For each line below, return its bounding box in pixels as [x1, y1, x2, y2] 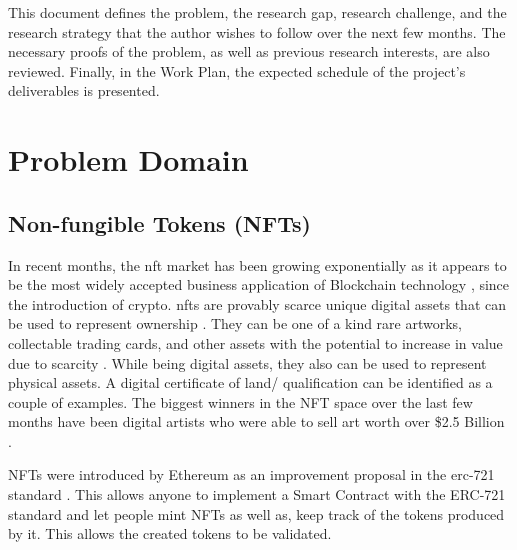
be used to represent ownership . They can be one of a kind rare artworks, [8, 313, 463, 334]
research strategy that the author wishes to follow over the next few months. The [8, 21, 506, 42]
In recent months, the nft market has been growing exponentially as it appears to [8, 254, 507, 275]
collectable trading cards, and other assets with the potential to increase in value [8, 332, 503, 353]
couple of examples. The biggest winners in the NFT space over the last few [8, 391, 473, 412]
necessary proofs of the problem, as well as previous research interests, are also [8, 41, 490, 62]
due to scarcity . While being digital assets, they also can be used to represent [8, 352, 487, 373]
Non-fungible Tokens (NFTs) [8, 207, 311, 238]
